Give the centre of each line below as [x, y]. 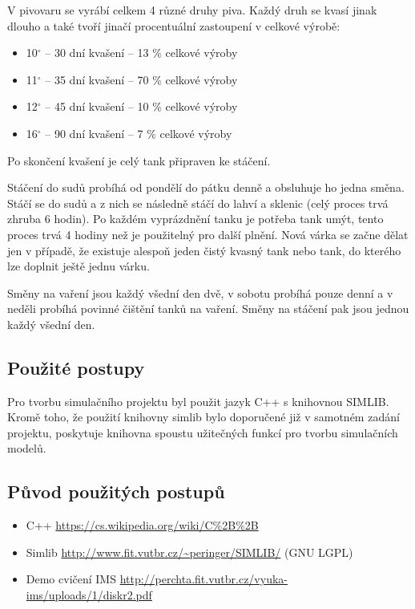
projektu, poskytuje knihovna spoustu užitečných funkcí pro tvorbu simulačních [203, 432]
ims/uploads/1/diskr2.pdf [89, 595]
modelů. [27, 448]
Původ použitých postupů [116, 491]
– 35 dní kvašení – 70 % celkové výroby [141, 79]
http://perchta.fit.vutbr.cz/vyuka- [203, 579]
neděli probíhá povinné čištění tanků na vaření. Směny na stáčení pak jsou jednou [208, 309]
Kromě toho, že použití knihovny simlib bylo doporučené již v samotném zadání [203, 417]
